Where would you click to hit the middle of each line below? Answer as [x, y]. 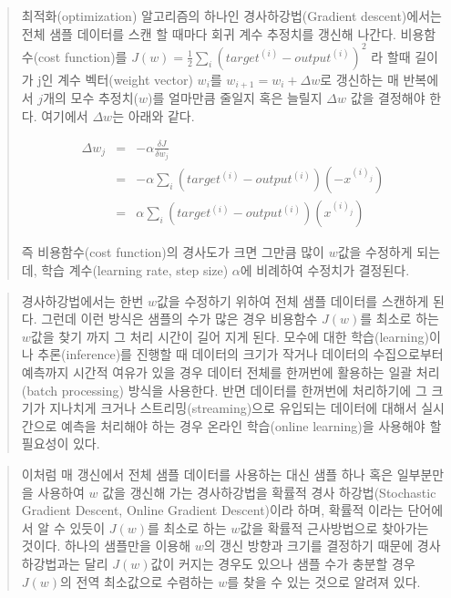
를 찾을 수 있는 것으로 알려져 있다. [324, 581]
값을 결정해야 [388, 98]
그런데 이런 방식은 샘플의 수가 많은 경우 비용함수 [179, 319]
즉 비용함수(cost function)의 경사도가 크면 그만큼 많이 [173, 252]
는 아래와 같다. [154, 115]
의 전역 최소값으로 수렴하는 [137, 581]
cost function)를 [83, 56]
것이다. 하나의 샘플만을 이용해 [106, 546]
